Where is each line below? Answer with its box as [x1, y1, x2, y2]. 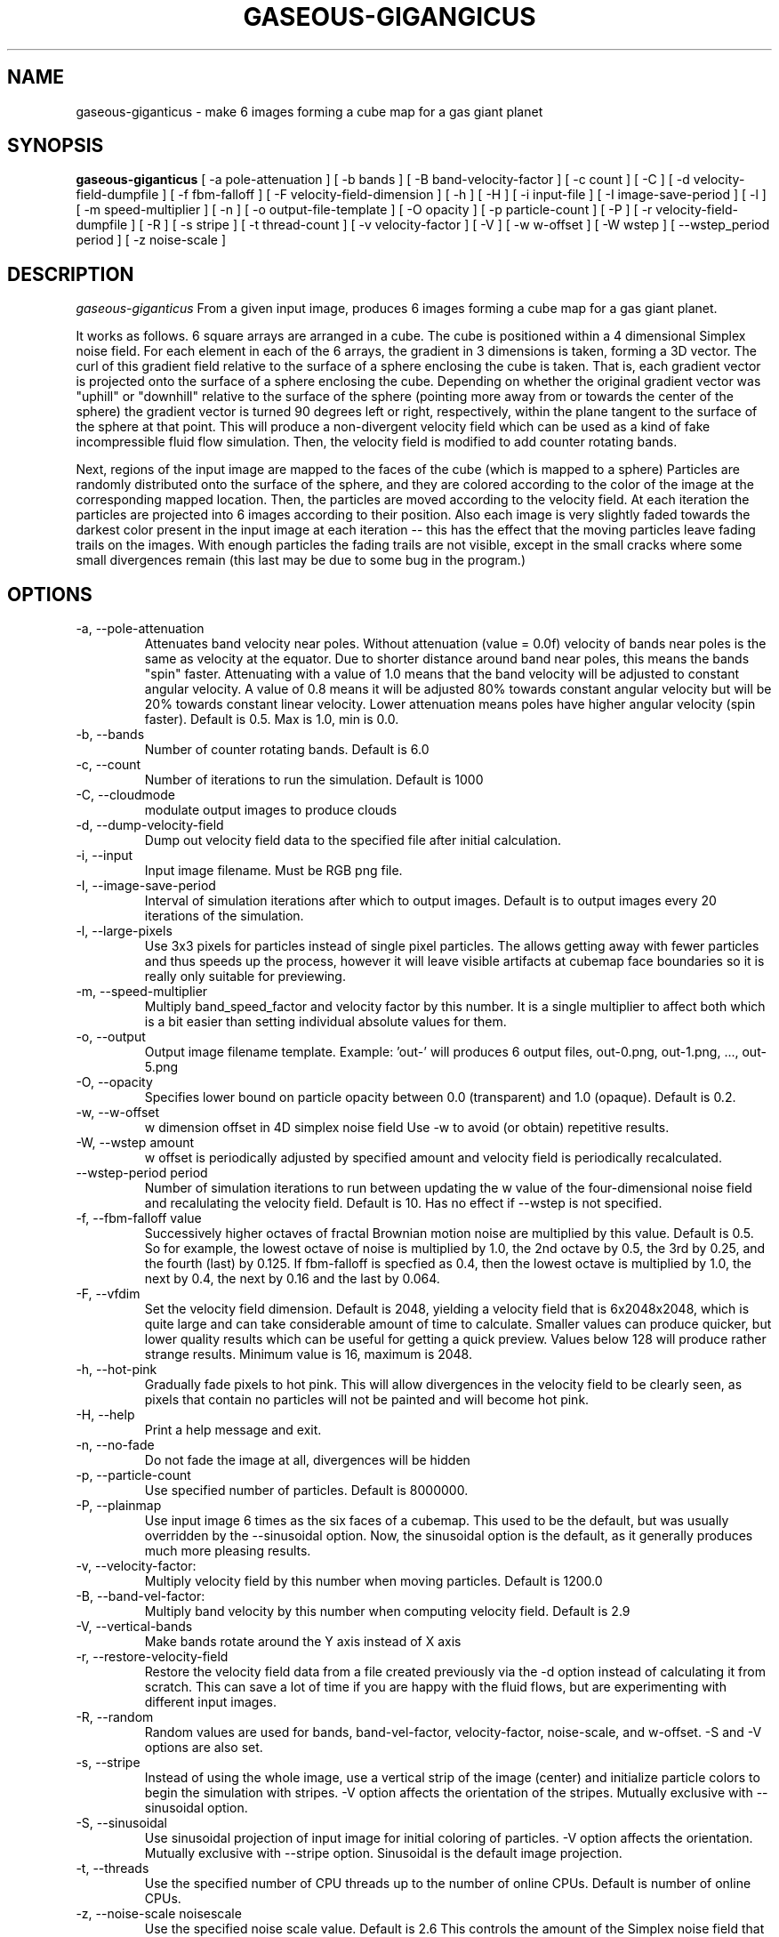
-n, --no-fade [76, 1437, 155, 1453]
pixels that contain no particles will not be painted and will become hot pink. [144, 1392, 590, 1408]
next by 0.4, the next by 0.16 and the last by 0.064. [144, 1271, 440, 1287]
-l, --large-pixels [76, 923, 173, 939]
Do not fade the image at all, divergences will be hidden [144, 1452, 470, 1468]
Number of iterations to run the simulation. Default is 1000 [144, 772, 484, 788]
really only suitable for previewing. [144, 968, 346, 985]
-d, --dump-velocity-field [76, 817, 224, 833]
